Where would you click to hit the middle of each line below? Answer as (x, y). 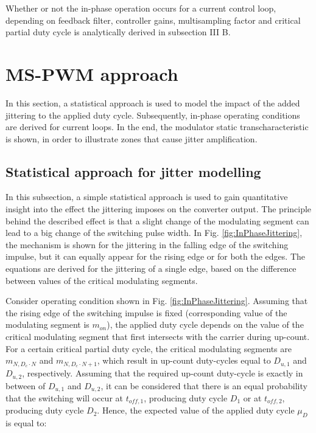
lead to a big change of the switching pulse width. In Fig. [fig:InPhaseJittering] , (154, 233)
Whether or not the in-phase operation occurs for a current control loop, (141, 8)
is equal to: (26, 423)
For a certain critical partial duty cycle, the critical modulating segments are (149, 348)
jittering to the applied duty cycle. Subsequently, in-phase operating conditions (153, 115)
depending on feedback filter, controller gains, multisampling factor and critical (153, 20)
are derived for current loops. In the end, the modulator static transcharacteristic (157, 127)
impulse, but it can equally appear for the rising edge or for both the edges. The (155, 256)
